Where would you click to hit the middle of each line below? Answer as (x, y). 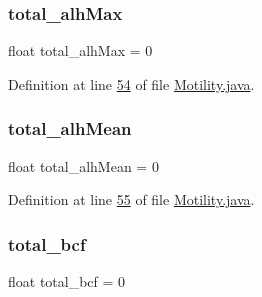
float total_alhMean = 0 (83, 165)
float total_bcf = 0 (67, 281)
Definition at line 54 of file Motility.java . (131, 83)
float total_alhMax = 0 (80, 50)
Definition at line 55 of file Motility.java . (131, 199)
